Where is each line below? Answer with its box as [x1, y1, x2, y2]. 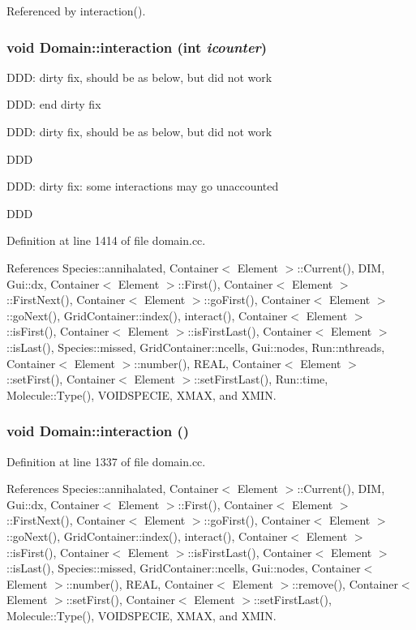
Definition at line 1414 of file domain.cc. [6, 232, 206, 249]
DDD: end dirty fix [6, 96, 101, 113]
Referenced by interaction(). [6, 2, 146, 19]
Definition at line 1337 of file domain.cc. [6, 452, 206, 469]
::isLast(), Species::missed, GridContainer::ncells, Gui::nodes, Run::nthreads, [6, 338, 385, 355]
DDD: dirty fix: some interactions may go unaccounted [6, 178, 279, 195]
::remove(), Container [292, 575, 398, 592]
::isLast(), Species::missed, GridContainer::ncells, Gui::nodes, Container [6, 559, 361, 576]
